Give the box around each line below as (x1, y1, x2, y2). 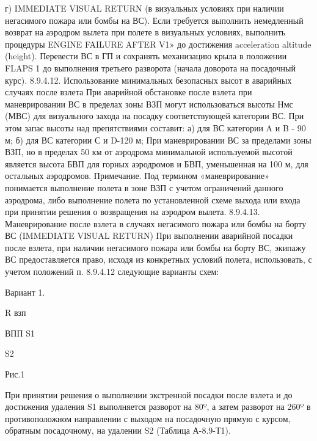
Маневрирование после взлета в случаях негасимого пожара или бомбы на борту (5, 217, 307, 230)
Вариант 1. (5, 285, 45, 298)
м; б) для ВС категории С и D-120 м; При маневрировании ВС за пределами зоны (5, 133, 312, 146)
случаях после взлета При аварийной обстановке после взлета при (5, 86, 252, 98)
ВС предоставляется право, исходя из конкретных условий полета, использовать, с (5, 253, 312, 266)
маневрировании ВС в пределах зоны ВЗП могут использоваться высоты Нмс (5, 97, 293, 110)
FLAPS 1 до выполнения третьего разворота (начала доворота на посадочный (5, 61, 296, 74)
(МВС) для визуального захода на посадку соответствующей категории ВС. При (5, 109, 304, 122)
